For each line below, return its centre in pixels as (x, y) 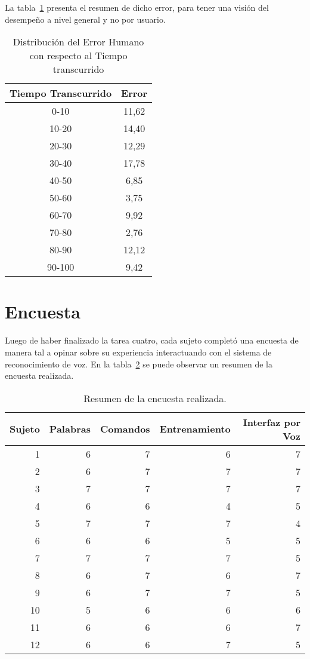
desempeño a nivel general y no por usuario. (85, 19)
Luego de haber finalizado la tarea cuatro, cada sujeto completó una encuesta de (152, 340)
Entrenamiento (195, 429)
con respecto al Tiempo (78, 56)
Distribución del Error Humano (78, 42)
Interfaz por (272, 422)
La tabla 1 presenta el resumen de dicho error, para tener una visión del (137, 7)
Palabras (70, 429)
